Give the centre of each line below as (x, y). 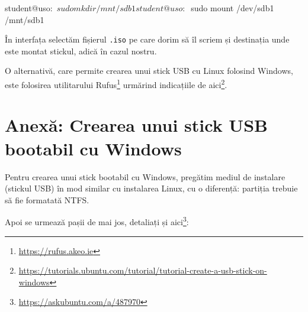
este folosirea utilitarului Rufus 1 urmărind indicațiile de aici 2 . (116, 84)
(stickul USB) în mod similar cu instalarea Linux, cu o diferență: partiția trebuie (151, 188)
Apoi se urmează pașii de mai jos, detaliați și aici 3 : (97, 221)
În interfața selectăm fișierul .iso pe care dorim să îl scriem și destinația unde (147, 39)
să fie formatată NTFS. (47, 199)
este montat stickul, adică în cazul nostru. (81, 51)
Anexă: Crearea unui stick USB (136, 125)
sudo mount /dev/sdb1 (232, 8)
